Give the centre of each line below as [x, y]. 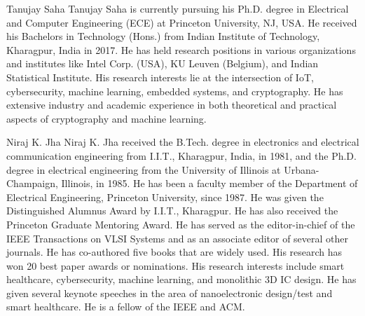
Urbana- [302, 169]
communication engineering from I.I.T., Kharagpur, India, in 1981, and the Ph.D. [181, 155]
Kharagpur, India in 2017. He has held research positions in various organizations [181, 49]
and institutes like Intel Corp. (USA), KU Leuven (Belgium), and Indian [163, 63]
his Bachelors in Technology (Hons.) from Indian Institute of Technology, [163, 36]
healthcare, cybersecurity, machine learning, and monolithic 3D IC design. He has [181, 279]
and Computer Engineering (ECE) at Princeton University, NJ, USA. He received [182, 22]
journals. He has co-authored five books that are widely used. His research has [174, 252]
